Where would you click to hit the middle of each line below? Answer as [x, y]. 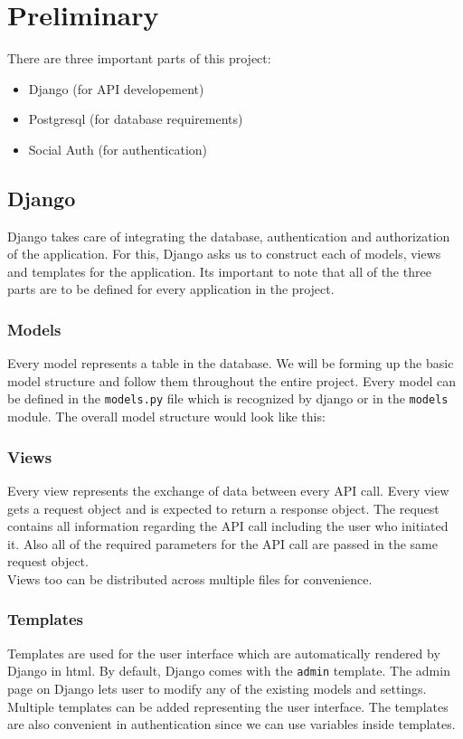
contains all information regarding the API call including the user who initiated [228, 526]
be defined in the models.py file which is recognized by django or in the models [228, 398]
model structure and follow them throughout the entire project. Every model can [231, 380]
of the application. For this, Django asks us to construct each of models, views [224, 254]
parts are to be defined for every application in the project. [171, 289]
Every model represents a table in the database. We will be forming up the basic [231, 363]
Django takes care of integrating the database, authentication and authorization [229, 236]
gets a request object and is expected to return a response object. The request [223, 508]
